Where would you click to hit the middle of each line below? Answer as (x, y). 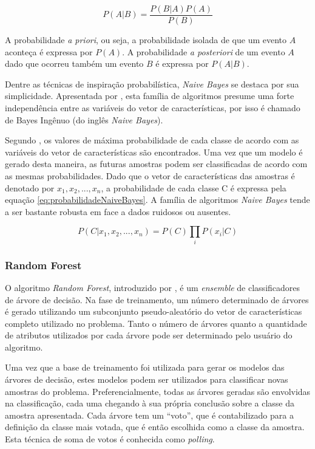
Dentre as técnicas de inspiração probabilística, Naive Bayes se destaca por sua (152, 84)
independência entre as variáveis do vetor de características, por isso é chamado (153, 108)
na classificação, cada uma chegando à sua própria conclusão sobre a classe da (150, 403)
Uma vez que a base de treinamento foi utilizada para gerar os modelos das (145, 367)
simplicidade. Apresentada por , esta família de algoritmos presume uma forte (150, 96)
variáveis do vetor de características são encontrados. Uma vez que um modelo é (154, 152)
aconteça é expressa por (49, 51)
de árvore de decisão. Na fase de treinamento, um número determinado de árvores (157, 299)
